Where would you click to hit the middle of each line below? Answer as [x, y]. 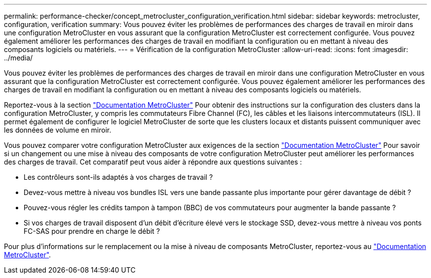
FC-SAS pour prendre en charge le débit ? [92, 231]
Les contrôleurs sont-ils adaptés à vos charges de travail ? [118, 177]
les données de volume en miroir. [58, 130]
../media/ [18, 58]
